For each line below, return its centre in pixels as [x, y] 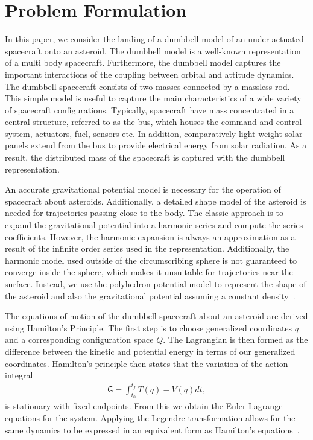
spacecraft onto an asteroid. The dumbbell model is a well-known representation [153, 50]
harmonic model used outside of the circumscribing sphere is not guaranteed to [151, 260]
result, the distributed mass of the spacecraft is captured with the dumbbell [145, 157]
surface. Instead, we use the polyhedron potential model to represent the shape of [156, 284]
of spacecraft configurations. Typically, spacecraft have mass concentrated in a [150, 110]
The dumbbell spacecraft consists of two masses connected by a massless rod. [147, 86]
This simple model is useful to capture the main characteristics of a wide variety [153, 98]
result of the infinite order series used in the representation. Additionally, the [147, 248]
